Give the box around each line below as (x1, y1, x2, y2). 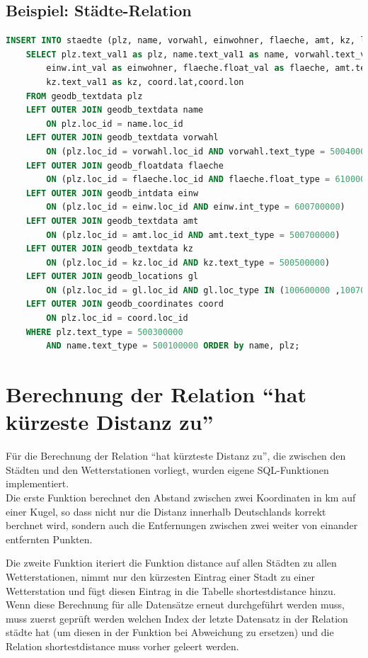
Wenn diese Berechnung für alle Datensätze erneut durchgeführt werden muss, (6, 597, 345, 612)
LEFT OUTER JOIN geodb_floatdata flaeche (25, 160, 224, 171)
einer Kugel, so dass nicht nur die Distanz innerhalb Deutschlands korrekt (6, 504, 326, 518)
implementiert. (6, 476, 69, 491)
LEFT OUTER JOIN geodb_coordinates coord (25, 299, 224, 310)
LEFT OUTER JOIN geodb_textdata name (25, 105, 204, 115)
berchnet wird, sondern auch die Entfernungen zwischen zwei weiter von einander (6, 518, 358, 533)
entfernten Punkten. (6, 531, 93, 546)
